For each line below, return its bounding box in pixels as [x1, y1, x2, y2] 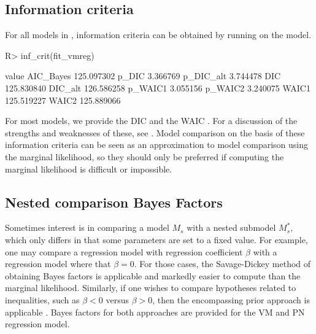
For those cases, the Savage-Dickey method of [139, 257, 311, 270]
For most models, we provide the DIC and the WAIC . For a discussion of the [5, 114, 298, 127]
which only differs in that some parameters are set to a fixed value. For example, [5, 233, 308, 246]
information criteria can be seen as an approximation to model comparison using [5, 138, 309, 151]
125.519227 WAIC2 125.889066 [5, 93, 121, 106]
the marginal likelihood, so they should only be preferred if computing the [5, 150, 284, 163]
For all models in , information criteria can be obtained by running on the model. [5, 28, 312, 41]
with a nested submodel [187, 221, 276, 234]
